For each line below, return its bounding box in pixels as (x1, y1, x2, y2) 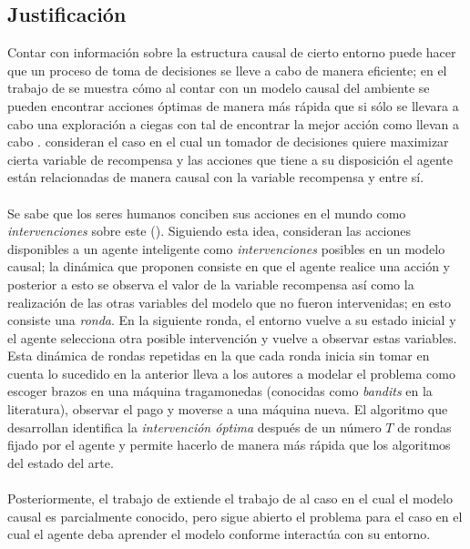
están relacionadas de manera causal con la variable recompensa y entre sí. (7, 168, 424, 187)
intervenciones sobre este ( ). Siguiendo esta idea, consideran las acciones (7, 221, 412, 240)
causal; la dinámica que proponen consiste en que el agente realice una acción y (7, 257, 450, 276)
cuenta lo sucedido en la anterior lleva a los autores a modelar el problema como (7, 363, 455, 382)
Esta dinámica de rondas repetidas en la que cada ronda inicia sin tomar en (7, 346, 430, 365)
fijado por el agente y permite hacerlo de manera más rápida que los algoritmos (7, 435, 451, 454)
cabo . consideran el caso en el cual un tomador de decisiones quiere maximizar (7, 132, 449, 151)
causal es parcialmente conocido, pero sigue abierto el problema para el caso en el (7, 506, 463, 525)
